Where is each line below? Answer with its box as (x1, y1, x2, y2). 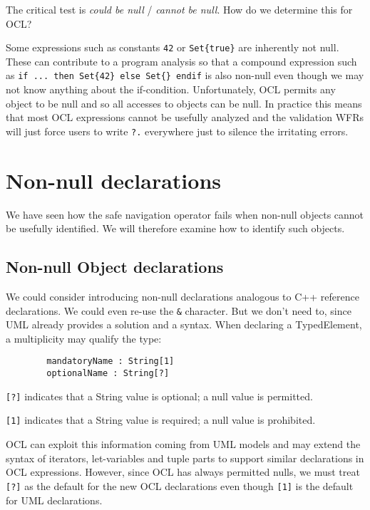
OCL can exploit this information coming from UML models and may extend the (6, 437, 361, 452)
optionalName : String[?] (46, 368, 170, 379)
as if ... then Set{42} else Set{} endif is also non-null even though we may (6, 68, 364, 83)
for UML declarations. (6, 492, 103, 507)
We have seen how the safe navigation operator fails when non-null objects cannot (6, 207, 364, 222)
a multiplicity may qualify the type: (6, 331, 162, 345)
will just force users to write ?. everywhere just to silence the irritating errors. (6, 123, 349, 138)
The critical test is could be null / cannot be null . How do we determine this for (6, 2, 353, 16)
